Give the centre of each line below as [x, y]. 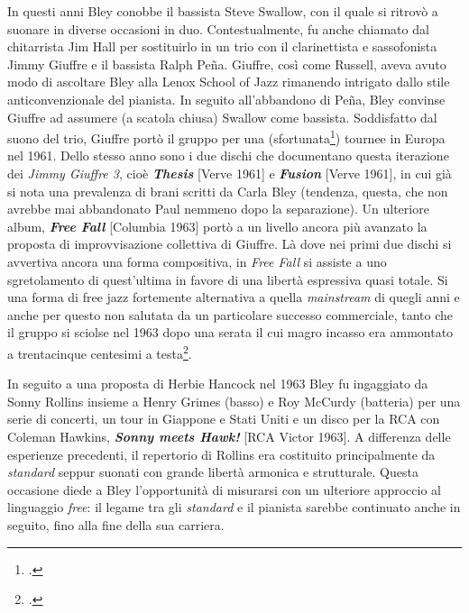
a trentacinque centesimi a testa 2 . [100, 352]
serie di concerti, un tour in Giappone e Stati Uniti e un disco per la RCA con [224, 419]
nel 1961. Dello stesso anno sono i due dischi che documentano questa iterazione [228, 156]
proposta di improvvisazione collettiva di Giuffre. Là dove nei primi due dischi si [230, 244]
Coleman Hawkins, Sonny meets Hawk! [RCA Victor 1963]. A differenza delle [229, 436]
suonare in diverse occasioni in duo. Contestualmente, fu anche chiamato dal [218, 28]
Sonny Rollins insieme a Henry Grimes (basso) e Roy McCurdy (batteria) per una [234, 401]
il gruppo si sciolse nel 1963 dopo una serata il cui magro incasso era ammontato [230, 332]
